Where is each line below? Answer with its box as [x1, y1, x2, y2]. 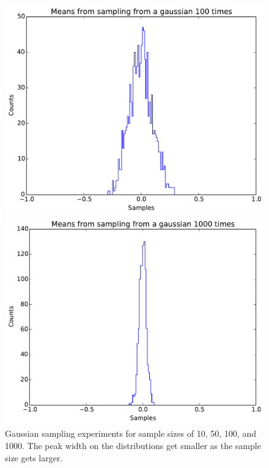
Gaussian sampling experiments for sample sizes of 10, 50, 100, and [5, 427, 256, 440]
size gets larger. [5, 451, 63, 464]
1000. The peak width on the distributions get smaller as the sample [5, 439, 261, 451]
